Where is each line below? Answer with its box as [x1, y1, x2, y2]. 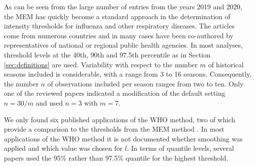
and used [36, 97, 63, 108]
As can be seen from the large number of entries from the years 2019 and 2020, [4, 1, 242, 11]
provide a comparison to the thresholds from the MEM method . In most [4, 124, 224, 134]
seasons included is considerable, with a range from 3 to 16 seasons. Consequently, [4, 69, 252, 79]
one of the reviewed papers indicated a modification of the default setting [4, 88, 225, 98]
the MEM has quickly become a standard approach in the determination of [4, 11, 230, 21]
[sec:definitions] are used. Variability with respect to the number [4, 59, 198, 69]
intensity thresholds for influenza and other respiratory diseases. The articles [4, 21, 235, 31]
